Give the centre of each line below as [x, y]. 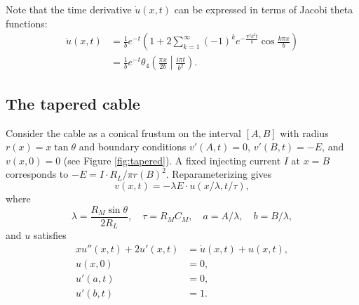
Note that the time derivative [69, 9]
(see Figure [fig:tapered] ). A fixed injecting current [172, 160]
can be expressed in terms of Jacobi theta [264, 9]
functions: [27, 23]
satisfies [50, 235]
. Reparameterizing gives [219, 174]
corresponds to [37, 174]
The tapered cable [73, 103]
